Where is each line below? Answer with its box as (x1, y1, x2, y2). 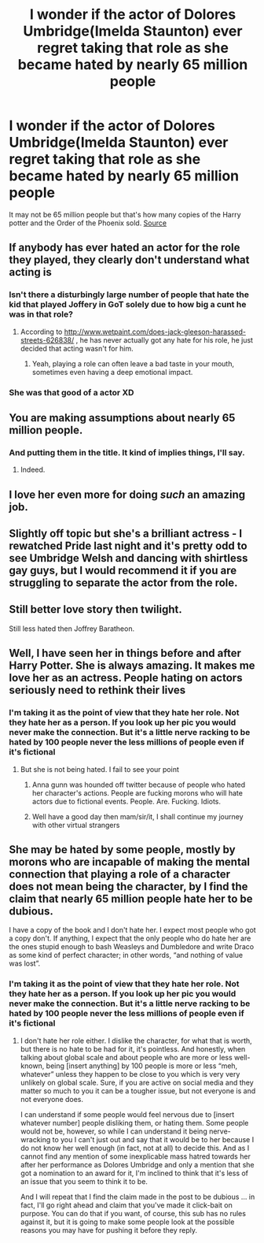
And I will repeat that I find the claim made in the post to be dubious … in (20, 1192, 255, 1201)
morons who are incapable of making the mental (9, 855, 251, 868)
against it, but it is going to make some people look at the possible (20, 1217, 235, 1226)
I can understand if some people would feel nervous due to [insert (20, 1109, 235, 1119)
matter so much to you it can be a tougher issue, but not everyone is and (20, 1085, 256, 1096)
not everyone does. (20, 1094, 84, 1104)
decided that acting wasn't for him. (20, 343, 134, 353)
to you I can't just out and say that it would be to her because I (52, 1134, 255, 1144)
